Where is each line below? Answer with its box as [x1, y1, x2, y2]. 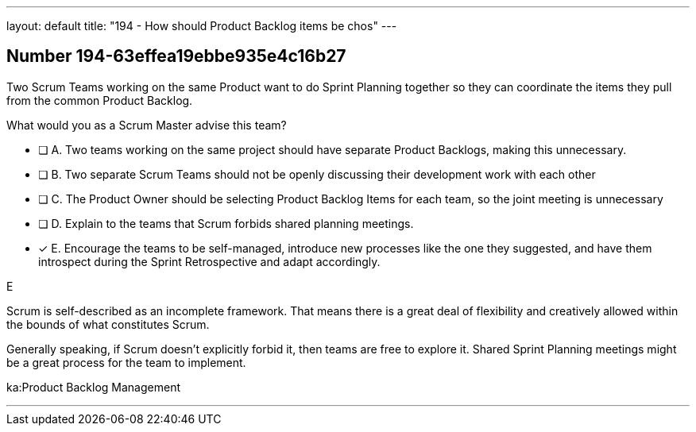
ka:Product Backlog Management [6, 380, 180, 394]
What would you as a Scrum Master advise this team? [6, 118, 287, 132]
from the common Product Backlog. [6, 93, 193, 107]
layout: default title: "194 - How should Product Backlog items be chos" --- [6, 19, 397, 33]
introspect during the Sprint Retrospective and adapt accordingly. [38, 254, 381, 268]
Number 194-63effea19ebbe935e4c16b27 [6, 46, 346, 67]
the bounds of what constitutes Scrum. [6, 317, 210, 331]
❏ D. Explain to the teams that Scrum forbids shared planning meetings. [38, 216, 414, 230]
